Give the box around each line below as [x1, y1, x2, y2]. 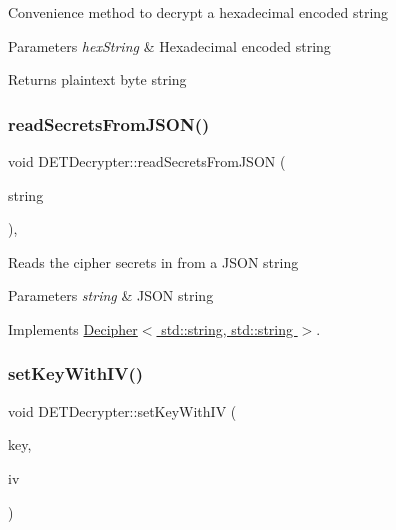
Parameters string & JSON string [8, 285, 214, 306]
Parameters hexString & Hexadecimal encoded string [8, 35, 331, 56]
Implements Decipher [8, 318, 138, 339]
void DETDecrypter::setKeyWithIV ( [8, 400, 237, 421]
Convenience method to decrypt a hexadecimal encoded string [8, 2, 389, 22]
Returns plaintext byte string [8, 69, 187, 90]
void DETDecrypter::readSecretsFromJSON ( [8, 151, 286, 171]
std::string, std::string [161, 318, 293, 339]
